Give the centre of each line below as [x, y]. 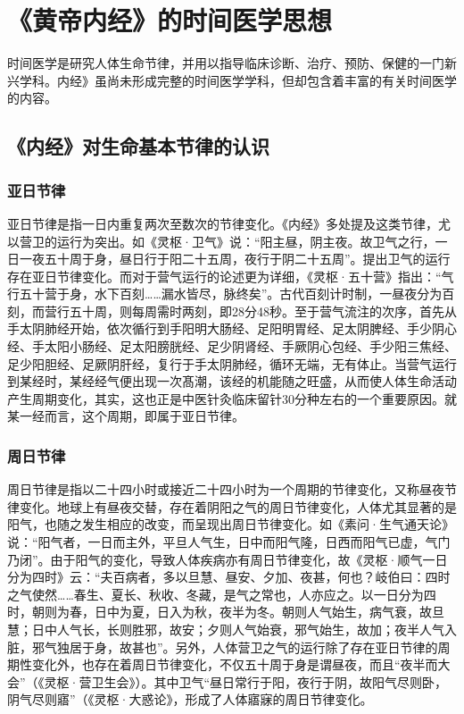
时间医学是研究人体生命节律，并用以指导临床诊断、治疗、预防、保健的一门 [226, 63]
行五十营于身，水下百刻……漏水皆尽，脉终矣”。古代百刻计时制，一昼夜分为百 [231, 294]
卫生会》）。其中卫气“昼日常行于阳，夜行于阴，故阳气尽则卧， [269, 681]
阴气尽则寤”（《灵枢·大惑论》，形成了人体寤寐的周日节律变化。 [190, 699]
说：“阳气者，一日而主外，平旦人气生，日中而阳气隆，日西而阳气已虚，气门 [229, 542]
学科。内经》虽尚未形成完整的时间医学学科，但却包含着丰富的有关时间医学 [238, 80]
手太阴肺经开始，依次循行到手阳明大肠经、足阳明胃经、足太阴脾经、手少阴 [226, 328]
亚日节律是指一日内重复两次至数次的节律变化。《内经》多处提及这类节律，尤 [229, 223]
